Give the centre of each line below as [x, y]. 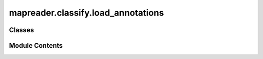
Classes [21, 30]
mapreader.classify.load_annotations [86, 13]
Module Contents [36, 46]
